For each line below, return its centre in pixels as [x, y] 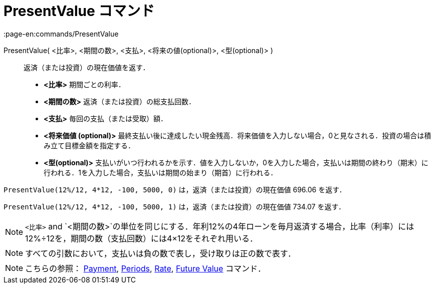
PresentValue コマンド [79, 11]
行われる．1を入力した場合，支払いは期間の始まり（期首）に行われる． [161, 172]
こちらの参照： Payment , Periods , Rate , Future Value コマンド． [145, 268]
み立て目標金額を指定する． [89, 145]
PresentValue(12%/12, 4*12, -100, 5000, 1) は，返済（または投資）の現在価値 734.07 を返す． [174, 206]
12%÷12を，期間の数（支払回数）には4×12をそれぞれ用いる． [142, 238]
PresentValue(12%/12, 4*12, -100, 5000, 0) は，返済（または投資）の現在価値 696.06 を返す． [175, 189]
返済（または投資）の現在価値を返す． [87, 67]
